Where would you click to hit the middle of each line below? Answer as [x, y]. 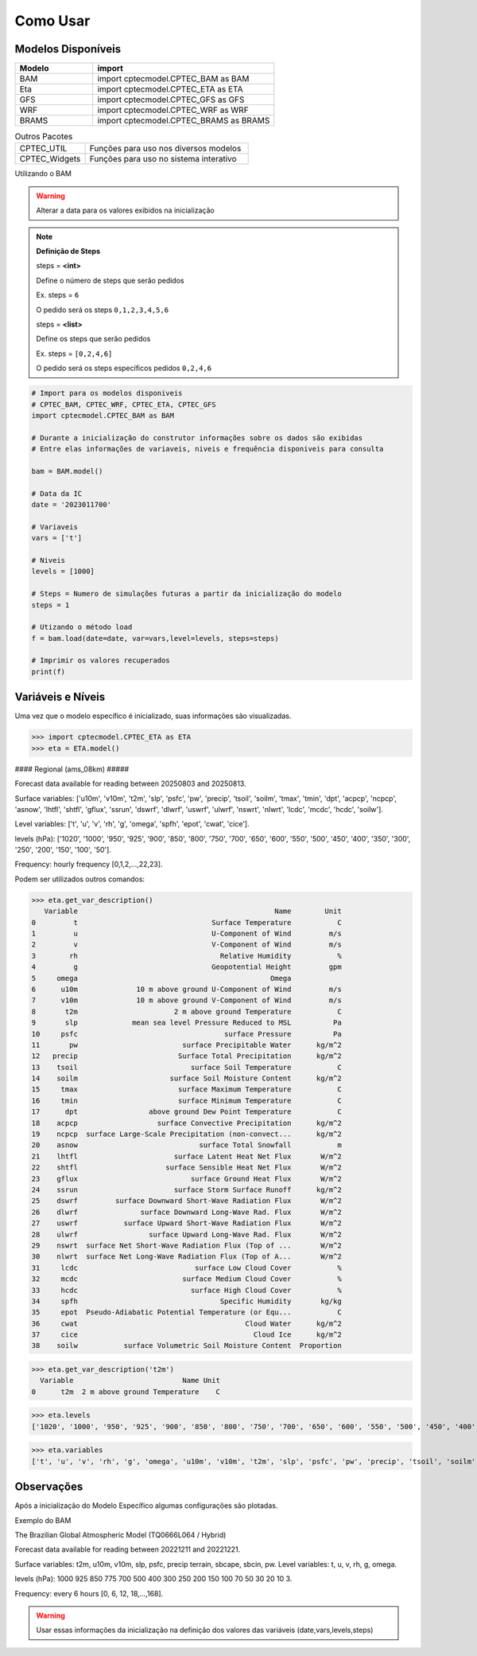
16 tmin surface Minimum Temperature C [186, 1100]
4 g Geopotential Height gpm [186, 967]
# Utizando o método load [82, 627]
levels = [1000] [63, 572]
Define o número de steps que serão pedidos [110, 280]
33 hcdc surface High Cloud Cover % [186, 1290]
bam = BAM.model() [67, 471]
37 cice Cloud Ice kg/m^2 [186, 1335]
